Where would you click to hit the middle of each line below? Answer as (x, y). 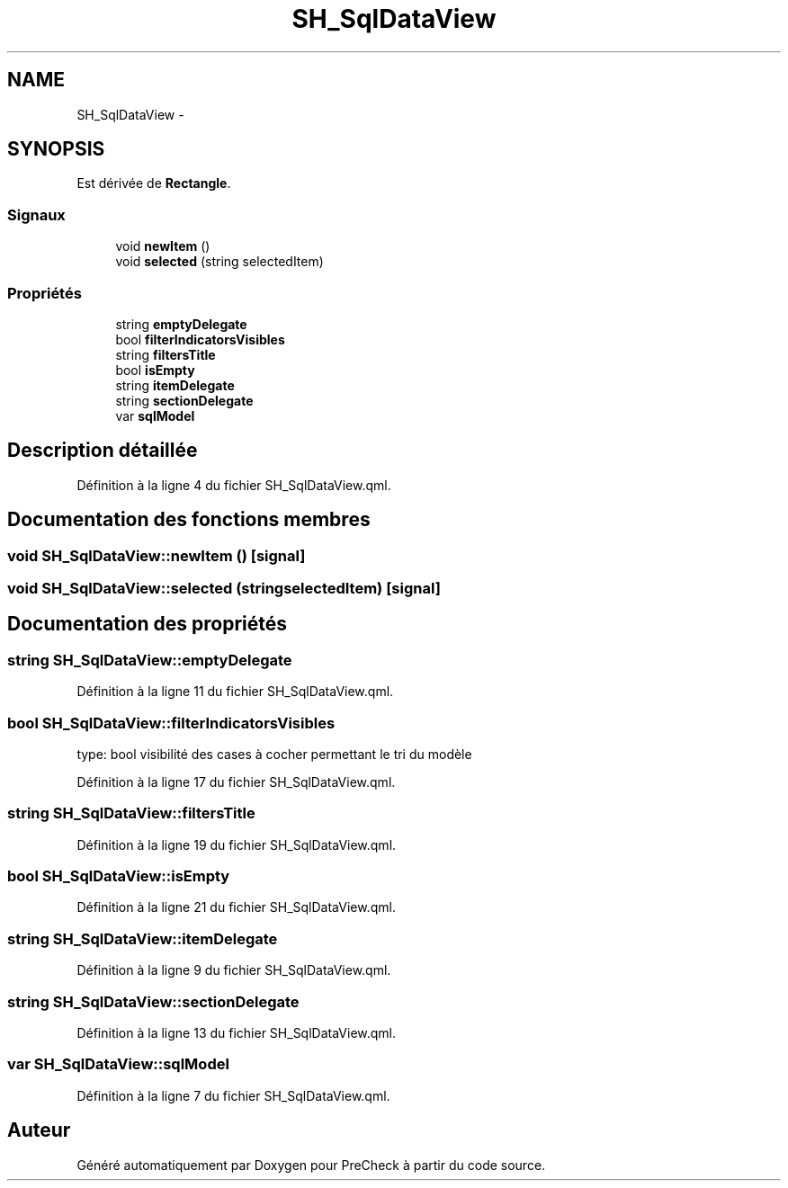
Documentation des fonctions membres (189, 520)
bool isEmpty (155, 370)
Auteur (39, 1130)
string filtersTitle (166, 354)
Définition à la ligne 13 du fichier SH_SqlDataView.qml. (237, 1032)
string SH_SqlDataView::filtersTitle (131, 813)
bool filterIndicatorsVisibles (200, 339)
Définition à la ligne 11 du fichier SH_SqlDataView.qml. (235, 692)
